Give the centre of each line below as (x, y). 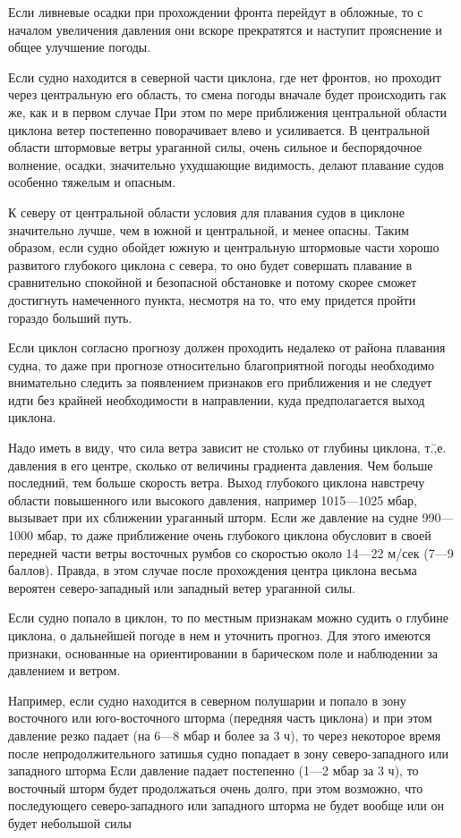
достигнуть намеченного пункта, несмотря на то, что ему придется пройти (212, 299)
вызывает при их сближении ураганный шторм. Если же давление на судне (213, 517)
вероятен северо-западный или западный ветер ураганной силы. (182, 587)
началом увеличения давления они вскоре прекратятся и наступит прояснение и (225, 29)
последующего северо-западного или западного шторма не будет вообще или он (226, 805)
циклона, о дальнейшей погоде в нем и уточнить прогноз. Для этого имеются (219, 635)
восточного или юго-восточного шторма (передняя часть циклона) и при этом (220, 718)
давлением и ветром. (64, 670)
